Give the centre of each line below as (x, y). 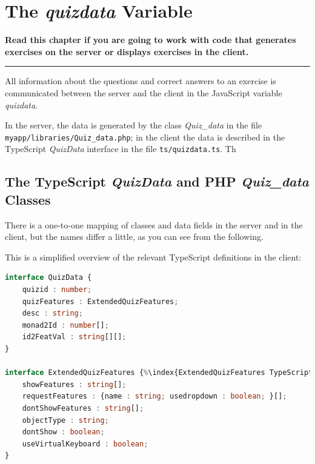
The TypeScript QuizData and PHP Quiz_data (157, 181)
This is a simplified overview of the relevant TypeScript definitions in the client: (153, 257)
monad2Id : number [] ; (65, 325)
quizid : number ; (57, 289)
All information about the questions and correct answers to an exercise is (141, 81)
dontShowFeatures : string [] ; (83, 408)
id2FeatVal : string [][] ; (74, 337)
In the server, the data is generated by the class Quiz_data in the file (134, 125)
